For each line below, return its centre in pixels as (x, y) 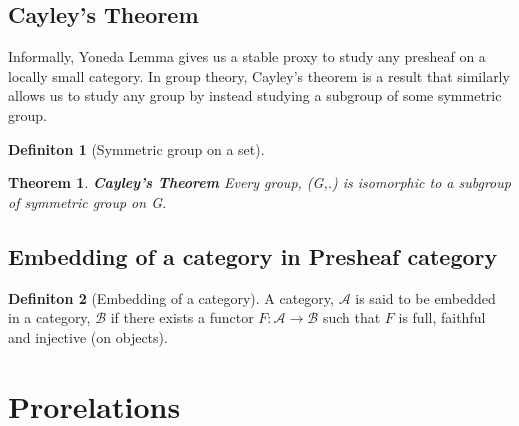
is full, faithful (442, 317)
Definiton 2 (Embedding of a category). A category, (171, 297)
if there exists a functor (182, 317)
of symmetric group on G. (87, 201)
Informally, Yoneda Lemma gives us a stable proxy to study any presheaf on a (247, 56)
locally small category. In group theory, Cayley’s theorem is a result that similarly (259, 75)
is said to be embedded (425, 297)
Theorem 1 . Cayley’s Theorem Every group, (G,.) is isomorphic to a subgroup (259, 182)
